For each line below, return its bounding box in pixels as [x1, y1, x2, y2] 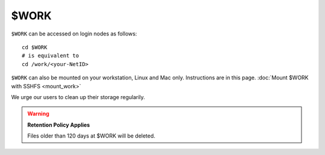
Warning [27, 110, 49, 117]
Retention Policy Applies [27, 121, 90, 129]
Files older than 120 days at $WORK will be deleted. [27, 132, 156, 139]
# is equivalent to [22, 52, 79, 59]
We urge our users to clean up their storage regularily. [11, 93, 146, 100]
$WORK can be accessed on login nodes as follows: [11, 30, 137, 37]
